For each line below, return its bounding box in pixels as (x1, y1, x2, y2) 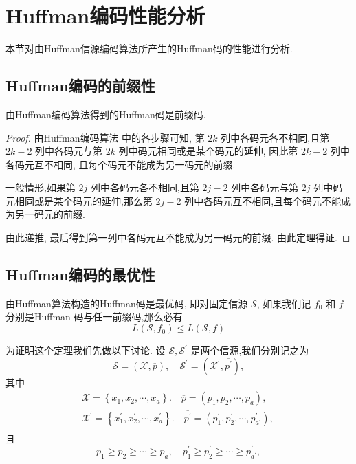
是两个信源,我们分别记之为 (190, 343, 309, 357)
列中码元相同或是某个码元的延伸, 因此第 (118, 144, 298, 158)
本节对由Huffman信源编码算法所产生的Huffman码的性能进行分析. (5, 41, 293, 56)
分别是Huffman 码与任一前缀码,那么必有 (5, 309, 183, 324)
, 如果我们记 (256, 296, 311, 310)
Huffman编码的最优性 (5, 264, 155, 285)
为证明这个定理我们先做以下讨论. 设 (5, 343, 166, 357)
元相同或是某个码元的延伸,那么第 (5, 193, 153, 208)
